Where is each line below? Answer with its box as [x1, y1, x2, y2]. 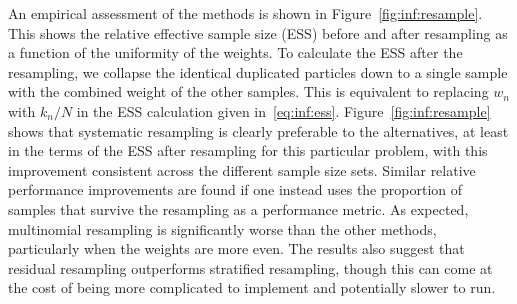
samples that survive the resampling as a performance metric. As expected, [8, 198, 469, 219]
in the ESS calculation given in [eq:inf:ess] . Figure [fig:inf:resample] [76, 100, 491, 121]
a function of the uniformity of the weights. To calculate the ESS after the [8, 42, 463, 63]
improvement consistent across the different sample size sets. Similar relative [8, 159, 476, 180]
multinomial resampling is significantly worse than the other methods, [8, 218, 437, 239]
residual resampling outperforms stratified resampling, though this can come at [8, 257, 493, 278]
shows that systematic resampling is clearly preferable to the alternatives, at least [8, 120, 509, 141]
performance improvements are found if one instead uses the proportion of [8, 179, 463, 200]
